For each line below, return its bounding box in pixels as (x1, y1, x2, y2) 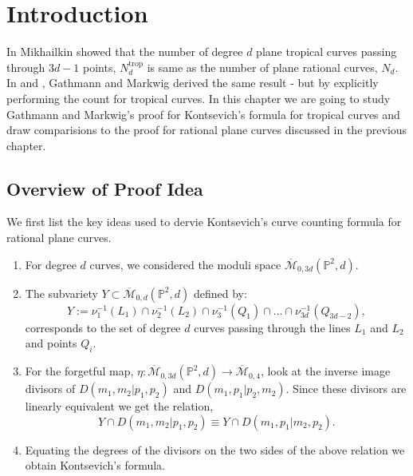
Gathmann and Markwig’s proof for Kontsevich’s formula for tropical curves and (6, 105, 400, 122)
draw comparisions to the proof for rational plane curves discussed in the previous (6, 121, 407, 138)
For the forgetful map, (25, 363, 134, 379)
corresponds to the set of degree (25, 319, 181, 335)
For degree (25, 256, 77, 272)
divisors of (25, 380, 76, 397)
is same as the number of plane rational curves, (147, 58, 378, 75)
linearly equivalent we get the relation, (25, 398, 214, 415)
